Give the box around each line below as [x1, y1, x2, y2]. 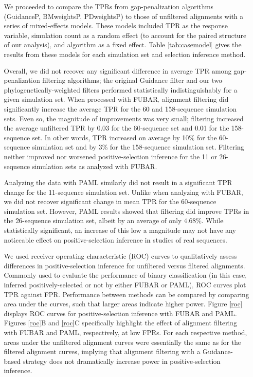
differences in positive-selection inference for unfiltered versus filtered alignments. [4, 260, 245, 270]
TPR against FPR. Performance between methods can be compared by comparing [4, 289, 249, 299]
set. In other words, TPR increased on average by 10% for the [32, 132, 217, 142]
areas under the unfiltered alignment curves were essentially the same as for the [4, 337, 241, 347]
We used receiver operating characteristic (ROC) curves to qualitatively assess [4, 251, 237, 261]
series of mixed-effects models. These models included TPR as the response [4, 20, 228, 31]
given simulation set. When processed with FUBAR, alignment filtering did [4, 94, 229, 104]
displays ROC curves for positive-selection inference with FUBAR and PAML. [4, 308, 237, 318]
